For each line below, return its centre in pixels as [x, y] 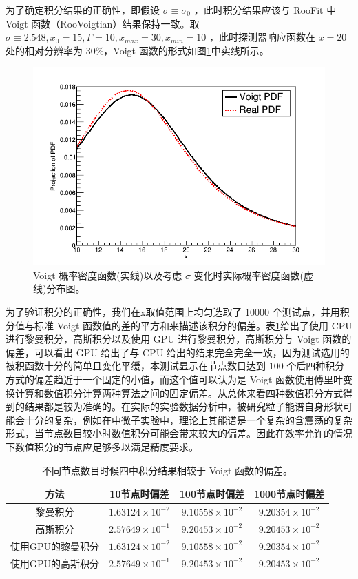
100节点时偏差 [212, 494]
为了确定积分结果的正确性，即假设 [83, 10]
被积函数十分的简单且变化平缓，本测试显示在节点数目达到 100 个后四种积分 [175, 366]
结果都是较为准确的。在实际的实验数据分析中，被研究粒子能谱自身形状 [183, 406]
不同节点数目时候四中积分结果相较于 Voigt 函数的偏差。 [168, 470]
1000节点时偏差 [289, 494]
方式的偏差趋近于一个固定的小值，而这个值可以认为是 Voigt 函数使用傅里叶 [174, 379]
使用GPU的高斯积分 [55, 563]
